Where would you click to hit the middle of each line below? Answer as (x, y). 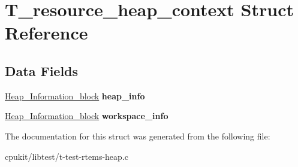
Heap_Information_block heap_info (75, 95)
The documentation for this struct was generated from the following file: (138, 136)
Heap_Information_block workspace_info (87, 116)
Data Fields (42, 70)
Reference (46, 33)
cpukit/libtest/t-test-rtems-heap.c (67, 156)
